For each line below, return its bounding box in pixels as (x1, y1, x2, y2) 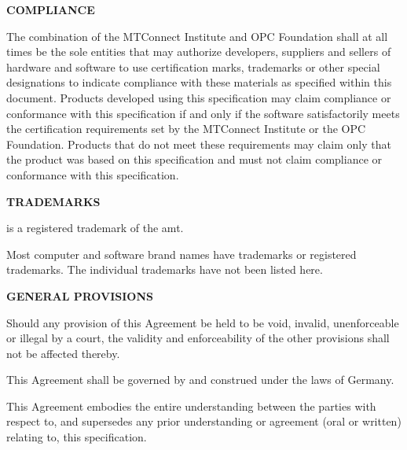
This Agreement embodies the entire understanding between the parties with (6, 397, 376, 414)
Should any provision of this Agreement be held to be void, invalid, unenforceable (6, 314, 399, 330)
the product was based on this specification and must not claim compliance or (6, 151, 383, 168)
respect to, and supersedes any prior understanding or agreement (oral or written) (6, 413, 401, 430)
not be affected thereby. (6, 345, 120, 361)
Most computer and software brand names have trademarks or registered (6, 245, 357, 262)
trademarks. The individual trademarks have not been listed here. (6, 261, 323, 278)
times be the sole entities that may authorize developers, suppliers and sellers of (6, 43, 391, 60)
